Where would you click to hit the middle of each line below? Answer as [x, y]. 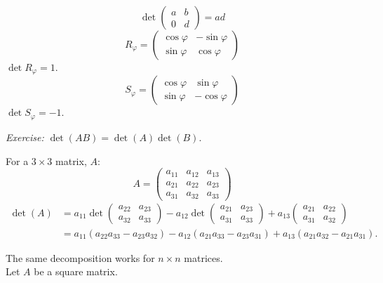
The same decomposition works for [80, 257]
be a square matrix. [76, 271]
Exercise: [25, 137]
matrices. [203, 257]
